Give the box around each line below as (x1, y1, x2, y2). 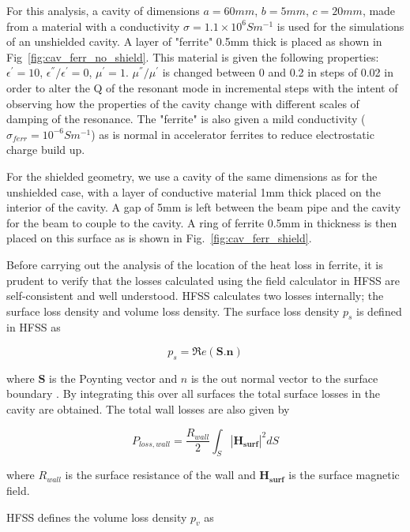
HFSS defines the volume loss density (6, 508, 187, 525)
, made (362, 2, 396, 18)
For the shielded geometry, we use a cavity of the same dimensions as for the (6, 167, 378, 184)
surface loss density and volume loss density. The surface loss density (6, 302, 340, 319)
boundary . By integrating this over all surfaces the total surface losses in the (6, 385, 381, 402)
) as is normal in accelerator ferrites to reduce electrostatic (91, 126, 374, 142)
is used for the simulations (276, 17, 404, 34)
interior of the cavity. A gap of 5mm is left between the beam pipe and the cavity (6, 199, 401, 215)
